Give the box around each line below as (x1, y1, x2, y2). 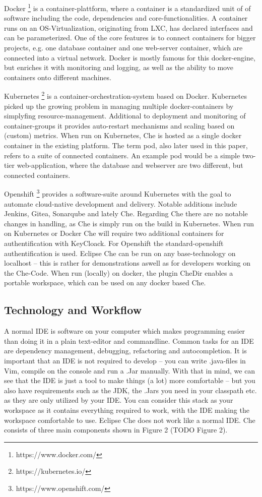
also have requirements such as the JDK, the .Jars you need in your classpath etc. (4, 385, 257, 395)
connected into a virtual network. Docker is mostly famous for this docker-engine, (4, 52, 255, 63)
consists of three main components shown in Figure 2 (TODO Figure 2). (4, 424, 228, 435)
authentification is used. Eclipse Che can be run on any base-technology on (4, 247, 236, 258)
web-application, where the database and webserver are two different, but (17, 160, 243, 170)
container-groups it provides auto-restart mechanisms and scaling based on (4, 120, 235, 131)
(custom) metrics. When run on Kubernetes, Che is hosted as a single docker (4, 130, 242, 141)
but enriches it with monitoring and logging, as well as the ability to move (4, 62, 233, 73)
